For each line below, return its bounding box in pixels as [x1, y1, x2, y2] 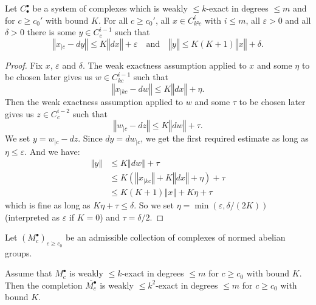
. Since [78, 132, 103, 145]
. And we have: [24, 145, 80, 157]
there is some [27, 26, 76, 38]
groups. [5, 246, 32, 259]
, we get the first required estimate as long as [140, 132, 309, 145]
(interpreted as [5, 210, 60, 223]
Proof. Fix [5, 58, 43, 71]
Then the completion [5, 278, 83, 291]
